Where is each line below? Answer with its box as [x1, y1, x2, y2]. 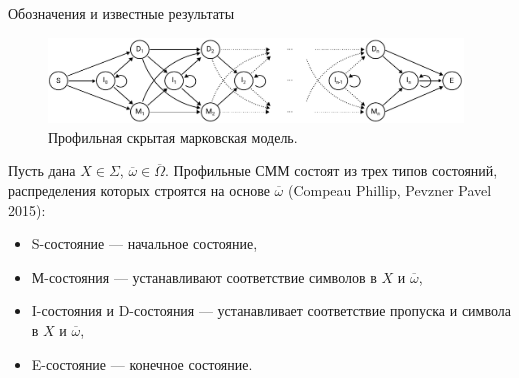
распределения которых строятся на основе [8, 180, 270, 201]
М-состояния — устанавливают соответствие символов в [31, 266, 377, 287]
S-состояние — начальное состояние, [31, 233, 258, 254]
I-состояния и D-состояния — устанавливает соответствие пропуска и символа [31, 300, 511, 321]
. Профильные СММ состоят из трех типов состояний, [165, 160, 498, 181]
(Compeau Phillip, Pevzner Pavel [287, 180, 492, 201]
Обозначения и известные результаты [8, 3, 235, 23]
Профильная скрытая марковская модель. [48, 126, 298, 147]
